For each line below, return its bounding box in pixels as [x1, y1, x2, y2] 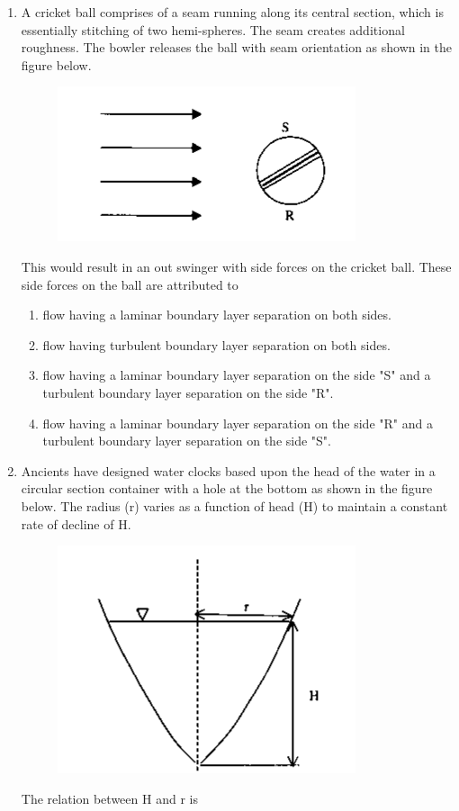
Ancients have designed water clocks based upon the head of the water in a [21, 461, 436, 480]
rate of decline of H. [21, 514, 131, 533]
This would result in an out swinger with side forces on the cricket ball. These [21, 257, 452, 275]
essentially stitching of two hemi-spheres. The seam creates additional [21, 20, 405, 39]
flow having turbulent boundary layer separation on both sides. [42, 335, 391, 354]
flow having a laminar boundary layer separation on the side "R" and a [42, 413, 433, 432]
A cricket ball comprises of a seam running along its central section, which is [21, 3, 444, 21]
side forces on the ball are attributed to [21, 275, 238, 293]
